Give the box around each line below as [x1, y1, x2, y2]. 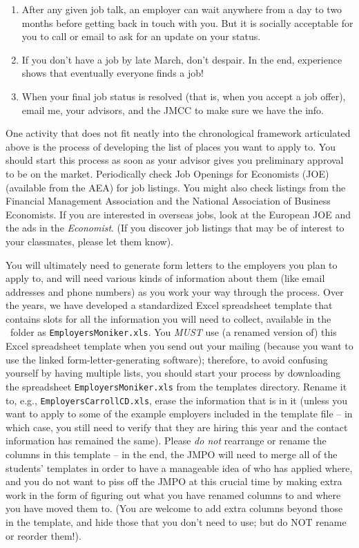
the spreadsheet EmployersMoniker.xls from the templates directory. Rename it [6, 379, 347, 393]
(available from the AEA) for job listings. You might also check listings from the [6, 180, 346, 194]
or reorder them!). [6, 528, 81, 542]
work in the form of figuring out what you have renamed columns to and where [6, 487, 341, 502]
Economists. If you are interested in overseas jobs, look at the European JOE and [6, 207, 351, 221]
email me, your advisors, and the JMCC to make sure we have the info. [21, 102, 324, 117]
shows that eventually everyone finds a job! [21, 66, 204, 80]
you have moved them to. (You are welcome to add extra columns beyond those [6, 501, 343, 516]
